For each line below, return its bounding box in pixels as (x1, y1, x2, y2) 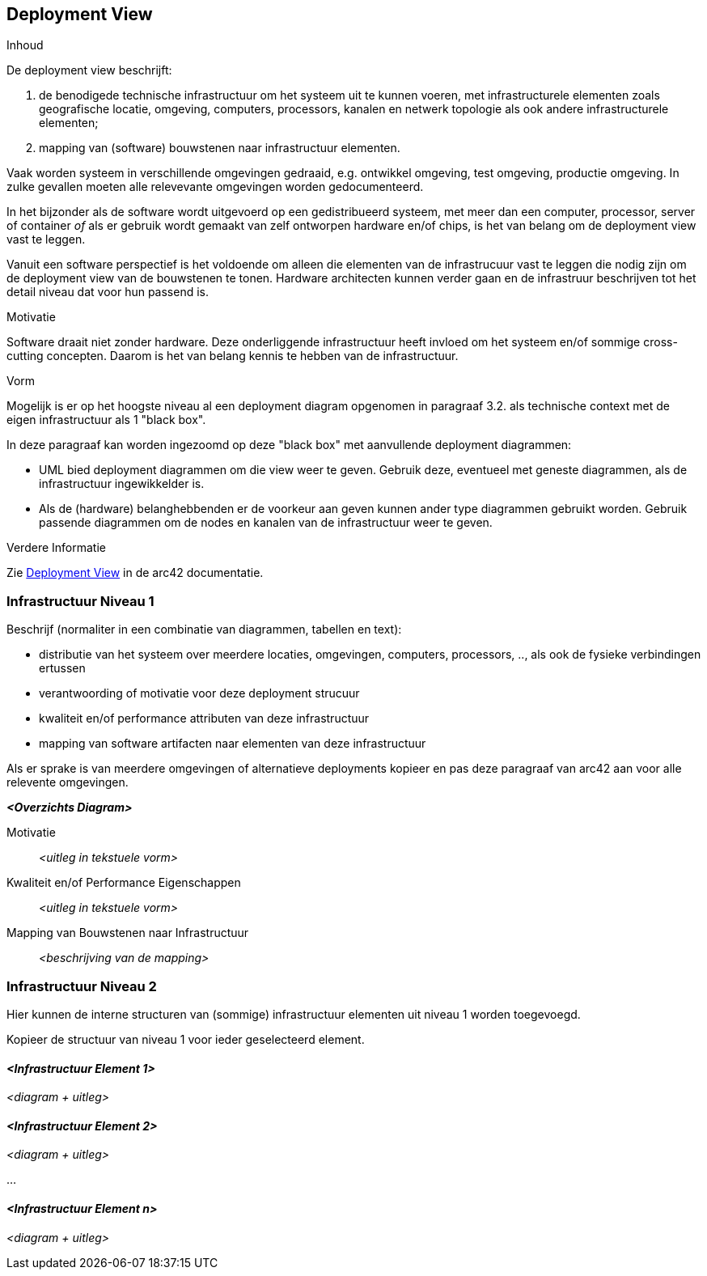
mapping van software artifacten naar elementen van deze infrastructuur (39, 736, 426, 751)
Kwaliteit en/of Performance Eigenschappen (6, 875, 241, 890)
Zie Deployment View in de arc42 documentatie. (6, 566, 264, 580)
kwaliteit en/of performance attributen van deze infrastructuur (39, 711, 370, 726)
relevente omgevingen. (6, 775, 129, 790)
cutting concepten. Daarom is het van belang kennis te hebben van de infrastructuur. (6, 349, 459, 363)
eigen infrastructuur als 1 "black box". (6, 413, 206, 427)
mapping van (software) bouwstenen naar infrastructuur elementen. (39, 141, 400, 155)
